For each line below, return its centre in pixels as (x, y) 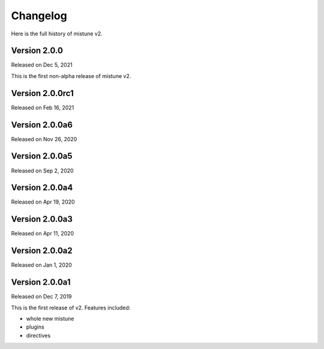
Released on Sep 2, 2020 (43, 171)
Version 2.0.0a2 (42, 251)
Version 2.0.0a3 (42, 219)
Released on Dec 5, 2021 (42, 65)
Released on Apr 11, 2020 (43, 234)
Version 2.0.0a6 (42, 125)
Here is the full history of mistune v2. (57, 34)
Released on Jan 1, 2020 (41, 265)
